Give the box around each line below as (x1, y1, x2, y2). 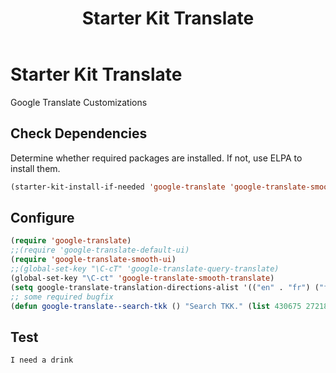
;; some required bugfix (10, 292, 114, 302)
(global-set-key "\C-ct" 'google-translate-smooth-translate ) (10, 273, 275, 283)
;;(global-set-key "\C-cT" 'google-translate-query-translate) (10, 264, 280, 274)
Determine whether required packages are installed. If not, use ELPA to (10, 152, 303, 164)
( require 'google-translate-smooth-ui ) (10, 255, 177, 265)
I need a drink (10, 355, 74, 366)
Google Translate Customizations (10, 96, 148, 108)
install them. (10, 162, 61, 174)
